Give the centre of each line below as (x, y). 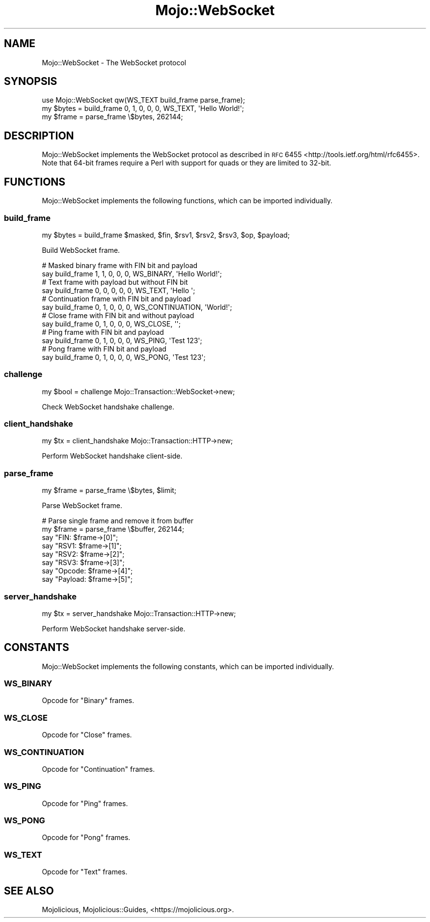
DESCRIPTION (39, 136)
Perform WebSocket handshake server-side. (114, 628)
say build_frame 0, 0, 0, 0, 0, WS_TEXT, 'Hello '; (119, 290)
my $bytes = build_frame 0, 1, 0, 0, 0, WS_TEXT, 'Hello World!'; (143, 108)
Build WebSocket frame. (81, 250)
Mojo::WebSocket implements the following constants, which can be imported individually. (188, 666)
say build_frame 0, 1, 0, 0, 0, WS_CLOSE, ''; (111, 324)
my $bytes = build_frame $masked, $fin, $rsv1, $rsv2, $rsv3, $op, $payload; (166, 235)
